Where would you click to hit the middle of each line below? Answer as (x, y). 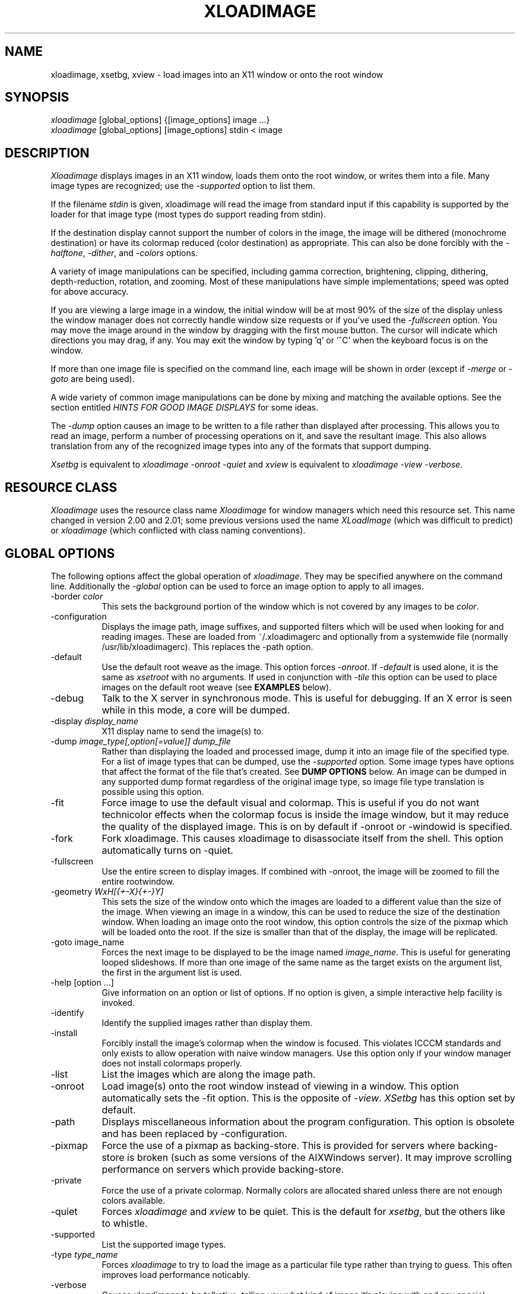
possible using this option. (153, 791)
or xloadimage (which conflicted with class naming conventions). (178, 531)
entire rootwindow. (138, 881)
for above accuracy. (90, 292)
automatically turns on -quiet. (167, 850)
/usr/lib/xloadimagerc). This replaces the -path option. (207, 646)
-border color (77, 596)
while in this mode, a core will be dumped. (196, 710)
